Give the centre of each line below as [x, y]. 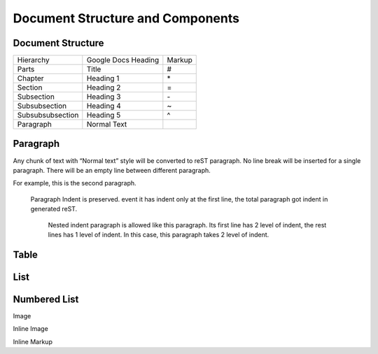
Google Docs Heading [123, 60]
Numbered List [46, 299]
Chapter [31, 78]
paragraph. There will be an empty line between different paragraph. [112, 170]
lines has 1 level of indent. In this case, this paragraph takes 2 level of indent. [159, 234]
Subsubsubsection [48, 115]
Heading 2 [104, 87]
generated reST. [54, 209]
